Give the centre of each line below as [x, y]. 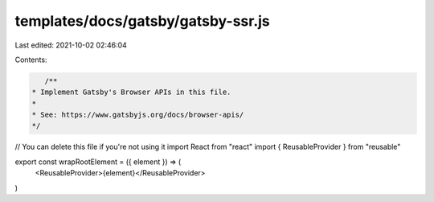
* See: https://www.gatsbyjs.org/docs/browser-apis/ [138, 115]
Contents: [31, 60]
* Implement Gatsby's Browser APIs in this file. [131, 92]
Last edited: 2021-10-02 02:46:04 [71, 45]
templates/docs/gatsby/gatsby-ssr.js [143, 21]
